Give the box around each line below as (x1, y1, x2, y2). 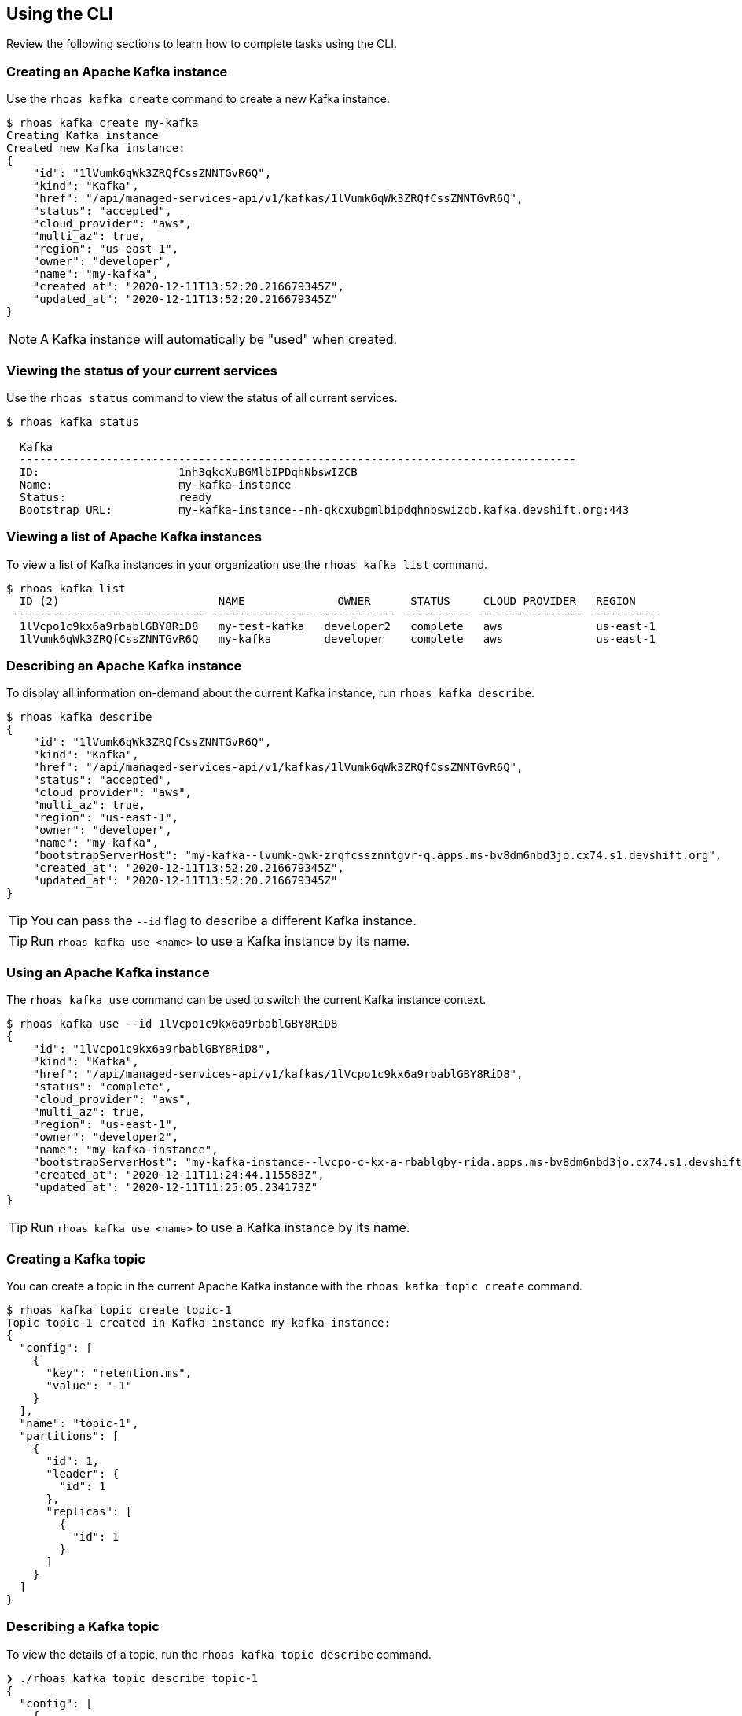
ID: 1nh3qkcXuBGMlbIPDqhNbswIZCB (19, 465, 358, 478)
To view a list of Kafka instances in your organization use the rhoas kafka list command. (6, 557, 488, 571)
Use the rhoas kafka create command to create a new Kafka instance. (6, 92, 390, 106)
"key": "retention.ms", (46, 1366, 193, 1379)
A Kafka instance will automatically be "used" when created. (40, 331, 398, 348)
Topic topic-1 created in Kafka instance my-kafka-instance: (6, 1316, 391, 1329)
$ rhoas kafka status (6, 415, 139, 428)
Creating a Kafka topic (6, 1250, 145, 1267)
